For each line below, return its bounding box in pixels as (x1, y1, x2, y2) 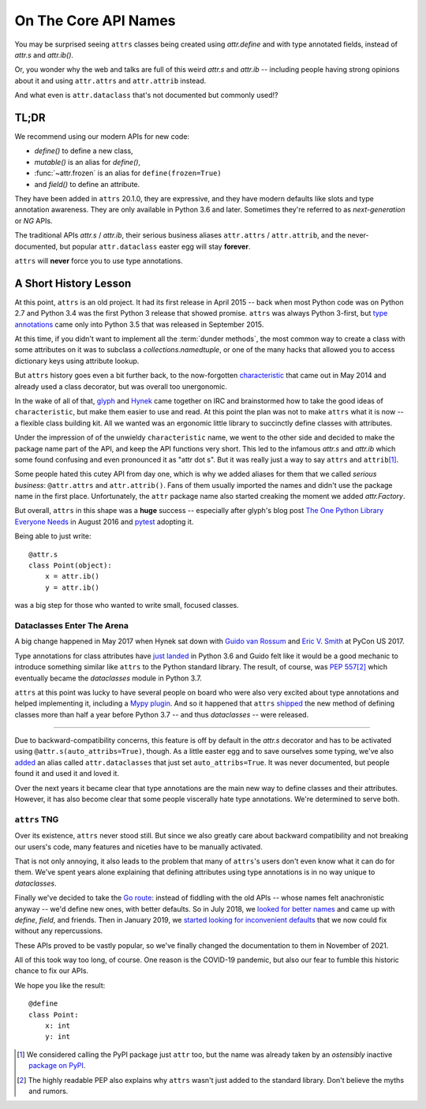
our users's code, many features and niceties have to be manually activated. (14, 841, 263, 852)
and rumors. (28, 1086, 69, 1096)
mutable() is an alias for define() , (34, 157, 141, 167)
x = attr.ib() (44, 572, 100, 581)
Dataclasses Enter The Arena (14, 620, 129, 631)
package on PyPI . (28, 1061, 86, 1070)
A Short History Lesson (14, 276, 132, 290)
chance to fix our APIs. (14, 966, 89, 976)
